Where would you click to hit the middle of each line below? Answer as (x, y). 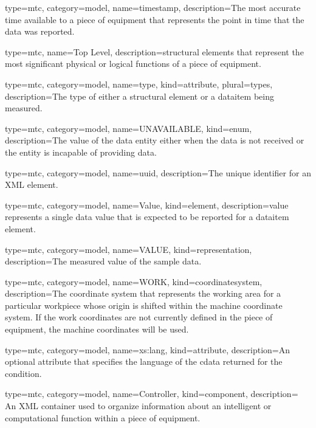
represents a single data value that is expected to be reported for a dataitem (147, 217)
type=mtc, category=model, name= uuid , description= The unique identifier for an (158, 172)
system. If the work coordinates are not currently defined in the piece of (139, 317)
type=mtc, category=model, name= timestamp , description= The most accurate (153, 7)
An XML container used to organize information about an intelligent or (138, 406)
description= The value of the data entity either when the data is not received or (155, 140)
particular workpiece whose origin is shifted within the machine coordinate (144, 305)
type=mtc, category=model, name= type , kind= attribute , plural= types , (139, 84)
